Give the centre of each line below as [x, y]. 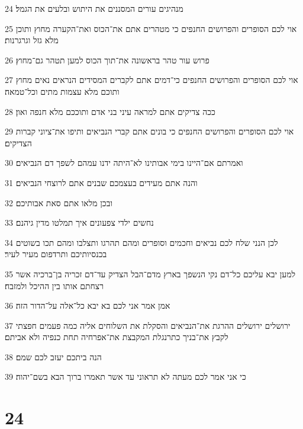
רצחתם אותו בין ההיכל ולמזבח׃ [54, 285]
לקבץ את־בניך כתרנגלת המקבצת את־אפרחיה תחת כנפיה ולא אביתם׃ [117, 337]
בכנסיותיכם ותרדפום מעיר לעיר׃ [56, 254]
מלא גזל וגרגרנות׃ [32, 40]
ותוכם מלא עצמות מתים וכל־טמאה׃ [62, 91]
